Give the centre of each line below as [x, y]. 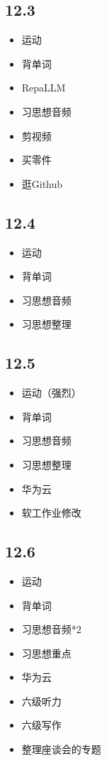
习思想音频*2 [51, 629]
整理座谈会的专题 [61, 749]
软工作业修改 [51, 513]
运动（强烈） [51, 393]
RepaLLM [44, 88]
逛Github [42, 183]
